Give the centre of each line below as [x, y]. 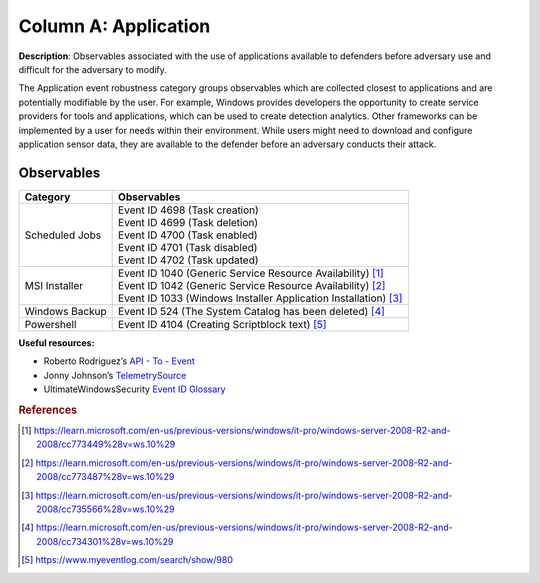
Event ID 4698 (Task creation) [188, 210]
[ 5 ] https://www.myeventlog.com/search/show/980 [127, 560]
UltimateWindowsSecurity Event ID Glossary [134, 389]
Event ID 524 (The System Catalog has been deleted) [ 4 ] [251, 311]
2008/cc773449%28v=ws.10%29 [106, 444]
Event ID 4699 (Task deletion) [188, 222]
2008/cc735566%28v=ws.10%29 [105, 509]
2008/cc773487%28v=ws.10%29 [105, 477]
